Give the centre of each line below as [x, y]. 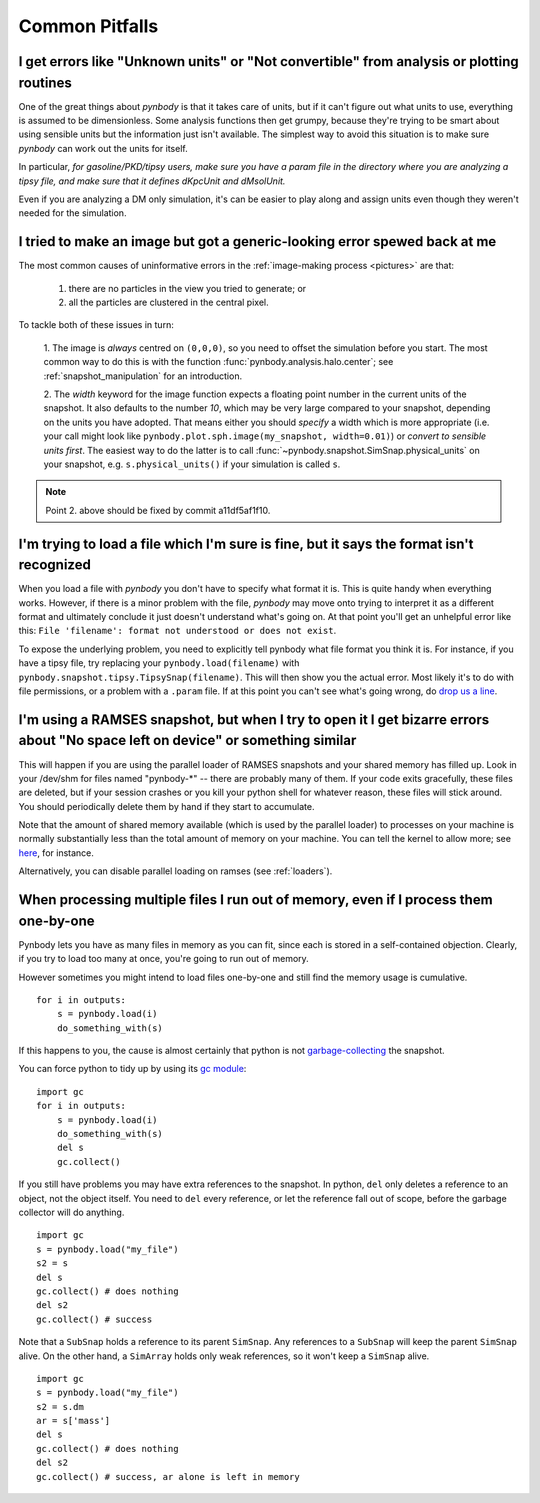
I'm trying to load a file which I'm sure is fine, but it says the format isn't [246, 543]
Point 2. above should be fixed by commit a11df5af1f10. [158, 510]
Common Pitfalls [88, 26]
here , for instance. [56, 852]
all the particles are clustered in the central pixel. [168, 302]
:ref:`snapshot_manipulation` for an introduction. [143, 376]
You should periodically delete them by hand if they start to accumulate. [166, 806]
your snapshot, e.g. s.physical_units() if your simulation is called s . [192, 464]
